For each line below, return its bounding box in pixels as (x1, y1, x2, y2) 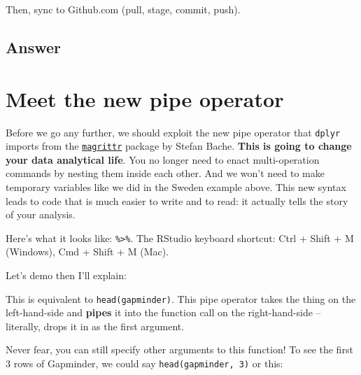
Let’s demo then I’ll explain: (6, 268, 127, 283)
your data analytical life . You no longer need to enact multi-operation (6, 152, 320, 167)
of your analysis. (6, 207, 76, 222)
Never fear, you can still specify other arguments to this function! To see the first (6, 342, 353, 357)
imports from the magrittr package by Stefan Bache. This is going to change (6, 139, 352, 153)
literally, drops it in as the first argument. (6, 318, 185, 333)
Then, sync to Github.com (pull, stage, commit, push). (6, 2, 241, 16)
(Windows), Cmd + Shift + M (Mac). (6, 244, 169, 259)
